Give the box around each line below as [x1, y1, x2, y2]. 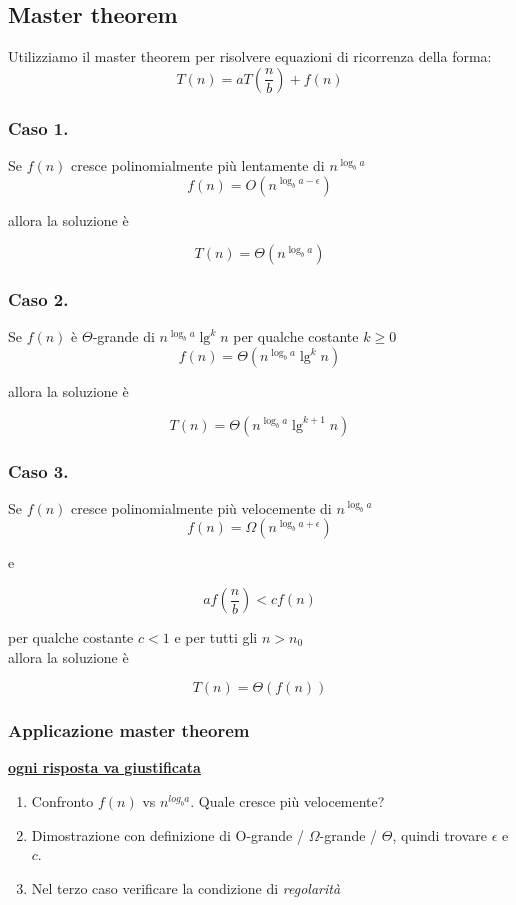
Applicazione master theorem [8, 718, 250, 743]
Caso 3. [8, 458, 69, 483]
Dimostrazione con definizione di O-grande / [31, 824, 304, 845]
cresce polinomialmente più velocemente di [71, 497, 332, 518]
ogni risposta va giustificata [8, 757, 201, 778]
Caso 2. [8, 287, 69, 312]
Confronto [31, 791, 94, 812]
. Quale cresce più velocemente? [190, 791, 385, 812]
